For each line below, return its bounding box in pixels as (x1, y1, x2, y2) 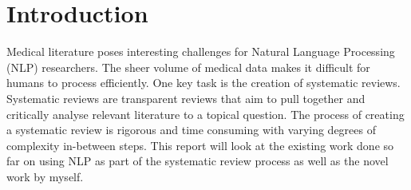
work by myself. (6, 168, 84, 184)
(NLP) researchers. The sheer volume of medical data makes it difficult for (6, 58, 370, 75)
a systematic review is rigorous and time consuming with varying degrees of (6, 121, 377, 138)
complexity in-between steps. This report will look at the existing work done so (6, 137, 394, 153)
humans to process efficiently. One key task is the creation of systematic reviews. (6, 74, 401, 91)
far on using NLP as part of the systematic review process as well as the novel (6, 152, 389, 169)
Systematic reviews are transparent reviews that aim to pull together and (6, 89, 366, 106)
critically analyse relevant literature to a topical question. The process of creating (6, 105, 405, 122)
